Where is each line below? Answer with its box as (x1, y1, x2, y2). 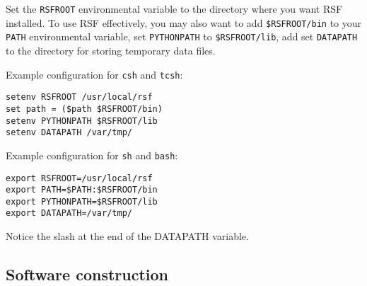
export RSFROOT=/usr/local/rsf (6, 173, 153, 183)
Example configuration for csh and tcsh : (6, 67, 183, 81)
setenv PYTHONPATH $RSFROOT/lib (6, 115, 158, 126)
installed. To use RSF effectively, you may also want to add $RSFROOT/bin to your (6, 15, 362, 30)
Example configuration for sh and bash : (6, 147, 178, 162)
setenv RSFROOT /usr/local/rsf (6, 92, 153, 103)
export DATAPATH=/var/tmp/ (6, 208, 132, 219)
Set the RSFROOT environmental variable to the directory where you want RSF (6, 1, 343, 16)
